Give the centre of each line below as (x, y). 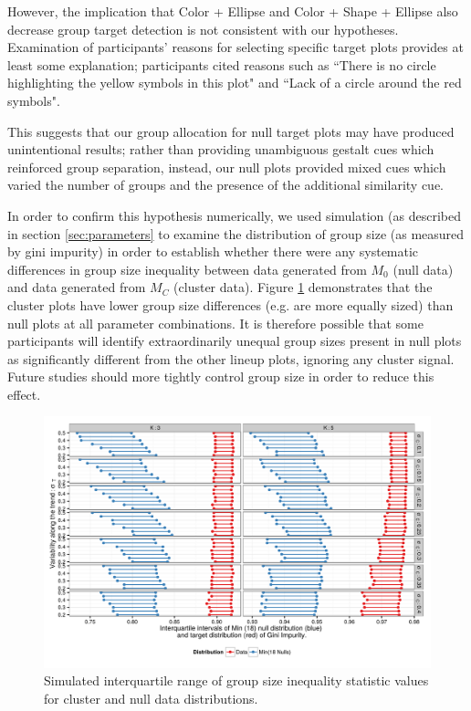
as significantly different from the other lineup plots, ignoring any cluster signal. (231, 358)
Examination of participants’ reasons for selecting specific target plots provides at (235, 47)
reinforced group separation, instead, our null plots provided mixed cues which (227, 167)
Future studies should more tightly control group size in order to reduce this (221, 376)
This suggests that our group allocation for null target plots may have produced (231, 131)
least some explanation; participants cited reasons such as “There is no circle (222, 64)
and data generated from (77, 287)
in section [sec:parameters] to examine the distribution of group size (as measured (236, 233)
